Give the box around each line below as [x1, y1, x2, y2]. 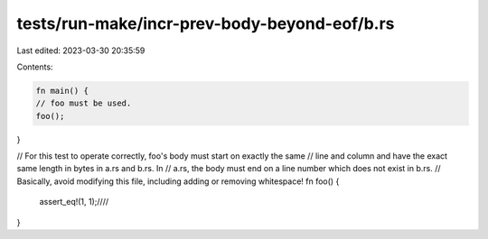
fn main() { [35, 86, 89, 96]
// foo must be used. [35, 98, 132, 108]
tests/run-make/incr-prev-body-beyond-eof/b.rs [16, 14, 395, 33]
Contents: [16, 61, 53, 72]
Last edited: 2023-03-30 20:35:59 [16, 45, 145, 56]
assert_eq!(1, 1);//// [39, 197, 108, 207]
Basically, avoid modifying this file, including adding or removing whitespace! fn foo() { [16, 176, 340, 187]
